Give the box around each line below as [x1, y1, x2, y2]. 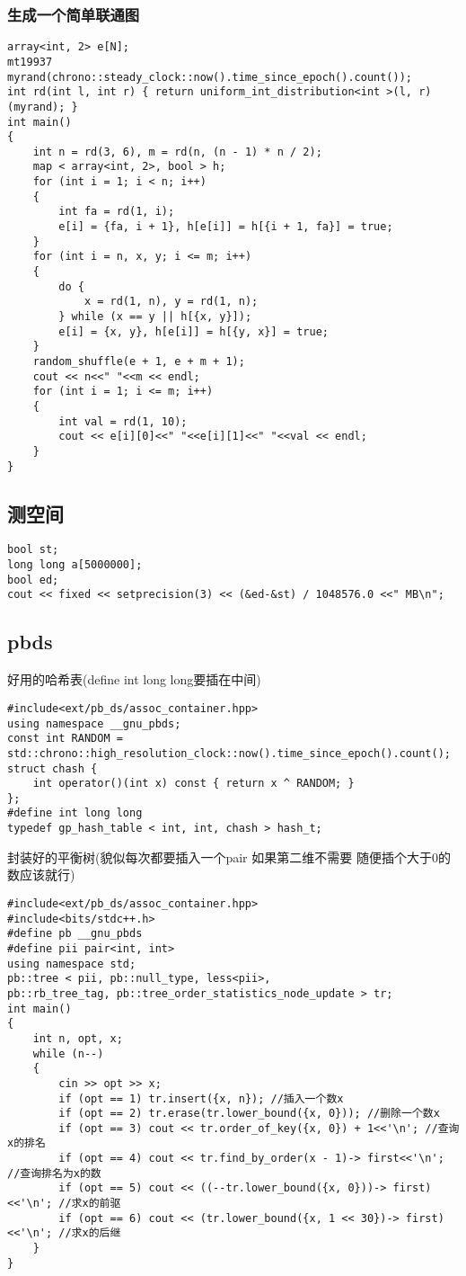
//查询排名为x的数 [7, 1166, 101, 1180]
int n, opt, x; [32, 1031, 123, 1045]
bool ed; [7, 573, 59, 586]
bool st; [7, 543, 59, 557]
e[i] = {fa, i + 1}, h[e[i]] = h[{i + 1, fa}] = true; [58, 220, 393, 234]
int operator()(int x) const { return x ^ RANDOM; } [32, 777, 355, 790]
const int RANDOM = [7, 732, 123, 745]
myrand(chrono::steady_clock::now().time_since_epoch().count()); [7, 70, 413, 84]
